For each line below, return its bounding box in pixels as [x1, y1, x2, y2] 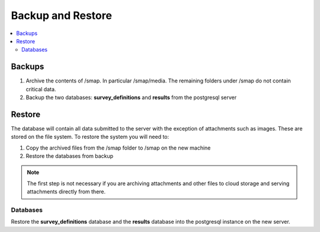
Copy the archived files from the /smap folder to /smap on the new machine [25, 144, 211, 151]
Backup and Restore [11, 9, 113, 22]
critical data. [25, 85, 56, 93]
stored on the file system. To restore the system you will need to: [11, 134, 169, 141]
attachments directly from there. [27, 188, 106, 195]
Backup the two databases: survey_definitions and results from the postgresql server [25, 94, 237, 101]
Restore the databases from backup [25, 152, 114, 160]
